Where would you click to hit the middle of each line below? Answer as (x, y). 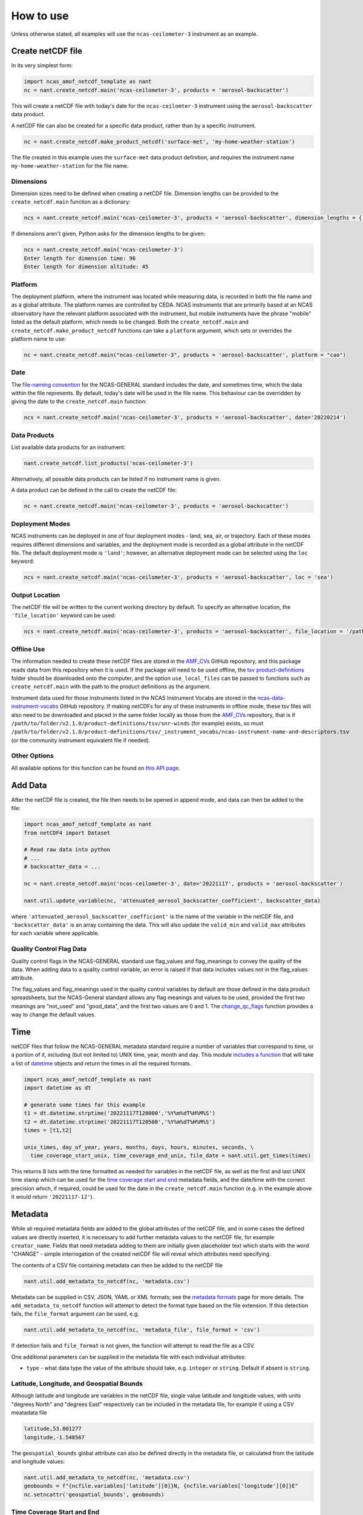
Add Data (29, 785)
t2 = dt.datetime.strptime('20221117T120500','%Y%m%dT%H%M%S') (120, 1122)
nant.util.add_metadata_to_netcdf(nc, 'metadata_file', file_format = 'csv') (142, 1330)
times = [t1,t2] (48, 1130)
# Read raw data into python (67, 850)
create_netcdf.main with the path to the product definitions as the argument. (111, 687)
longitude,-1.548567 (54, 1437)
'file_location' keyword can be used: (64, 616)
